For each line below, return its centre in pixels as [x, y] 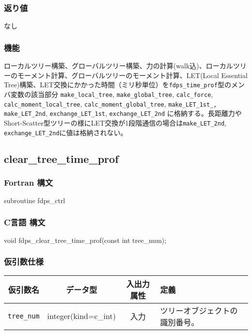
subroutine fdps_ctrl [35, 200]
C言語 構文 [25, 222]
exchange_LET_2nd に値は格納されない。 [66, 132]
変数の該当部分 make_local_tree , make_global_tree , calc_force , [112, 94]
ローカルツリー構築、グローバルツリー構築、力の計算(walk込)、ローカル [118, 66]
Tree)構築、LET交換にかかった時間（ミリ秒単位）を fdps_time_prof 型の [118, 85]
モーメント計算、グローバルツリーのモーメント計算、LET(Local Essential [132, 75]
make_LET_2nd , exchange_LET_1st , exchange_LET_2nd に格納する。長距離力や [123, 113]
